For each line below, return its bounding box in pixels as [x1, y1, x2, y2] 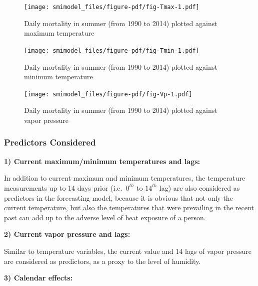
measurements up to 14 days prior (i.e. [4, 182, 122, 193]
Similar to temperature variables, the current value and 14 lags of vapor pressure [4, 245, 251, 256]
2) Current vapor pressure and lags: [4, 229, 130, 239]
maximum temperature [24, 28, 94, 38]
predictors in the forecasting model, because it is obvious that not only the [4, 192, 233, 203]
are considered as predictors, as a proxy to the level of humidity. [4, 255, 201, 266]
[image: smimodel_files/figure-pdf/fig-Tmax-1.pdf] [24, 4, 199, 11]
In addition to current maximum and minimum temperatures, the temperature [4, 173, 245, 183]
